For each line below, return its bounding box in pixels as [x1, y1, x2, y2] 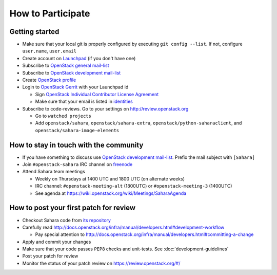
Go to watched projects [35, 113, 92, 119]
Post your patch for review [22, 253, 78, 259]
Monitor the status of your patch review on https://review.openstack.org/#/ [22, 260, 181, 266]
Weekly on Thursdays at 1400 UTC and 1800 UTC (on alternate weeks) [35, 175, 185, 182]
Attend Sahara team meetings [22, 169, 86, 175]
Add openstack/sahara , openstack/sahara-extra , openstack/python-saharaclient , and [35, 120, 242, 126]
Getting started [9, 27, 60, 36]
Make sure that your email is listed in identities [35, 98, 133, 105]
